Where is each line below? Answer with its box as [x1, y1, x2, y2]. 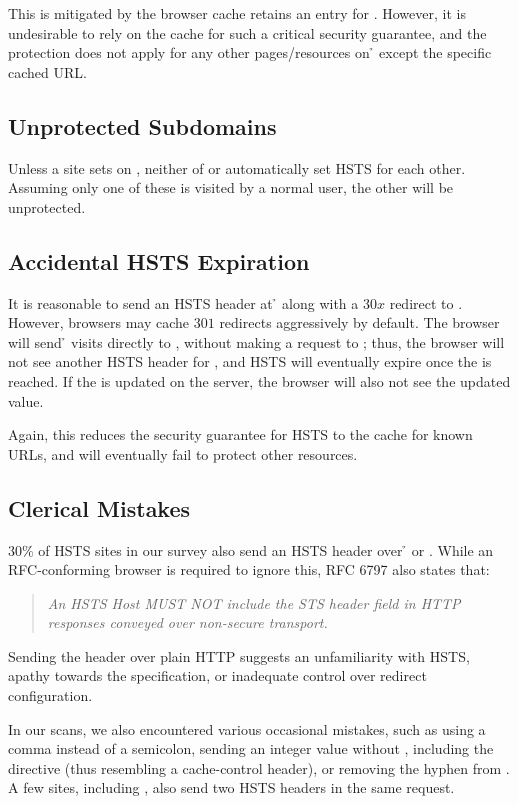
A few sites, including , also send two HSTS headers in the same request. [8, 777, 455, 798]
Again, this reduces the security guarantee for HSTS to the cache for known [8, 424, 473, 445]
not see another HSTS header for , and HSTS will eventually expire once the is [8, 351, 492, 372]
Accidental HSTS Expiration [8, 245, 310, 276]
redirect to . [389, 292, 463, 313]
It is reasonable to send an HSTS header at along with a [8, 292, 359, 313]
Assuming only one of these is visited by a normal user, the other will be [8, 177, 454, 198]
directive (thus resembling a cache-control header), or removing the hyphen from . [8, 757, 510, 778]
